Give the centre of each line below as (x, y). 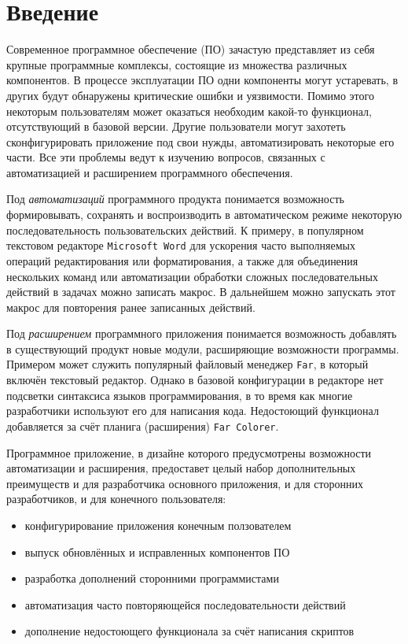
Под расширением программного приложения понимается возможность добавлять (202, 333)
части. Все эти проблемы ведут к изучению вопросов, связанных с (166, 157)
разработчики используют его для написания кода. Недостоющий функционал (193, 411)
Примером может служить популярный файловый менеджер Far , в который (187, 364)
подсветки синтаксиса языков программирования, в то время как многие (180, 395)
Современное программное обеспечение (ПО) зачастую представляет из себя (191, 49)
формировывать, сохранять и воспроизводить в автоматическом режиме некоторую (204, 215)
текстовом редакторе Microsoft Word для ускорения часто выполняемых (181, 245)
